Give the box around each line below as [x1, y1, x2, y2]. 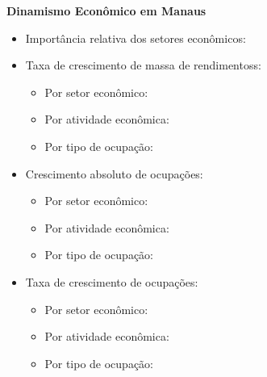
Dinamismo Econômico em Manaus [6, 2, 207, 19]
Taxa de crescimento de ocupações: [25, 273, 198, 290]
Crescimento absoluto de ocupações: [25, 165, 203, 182]
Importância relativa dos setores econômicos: [25, 29, 246, 46]
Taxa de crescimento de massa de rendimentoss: [25, 57, 261, 73]
